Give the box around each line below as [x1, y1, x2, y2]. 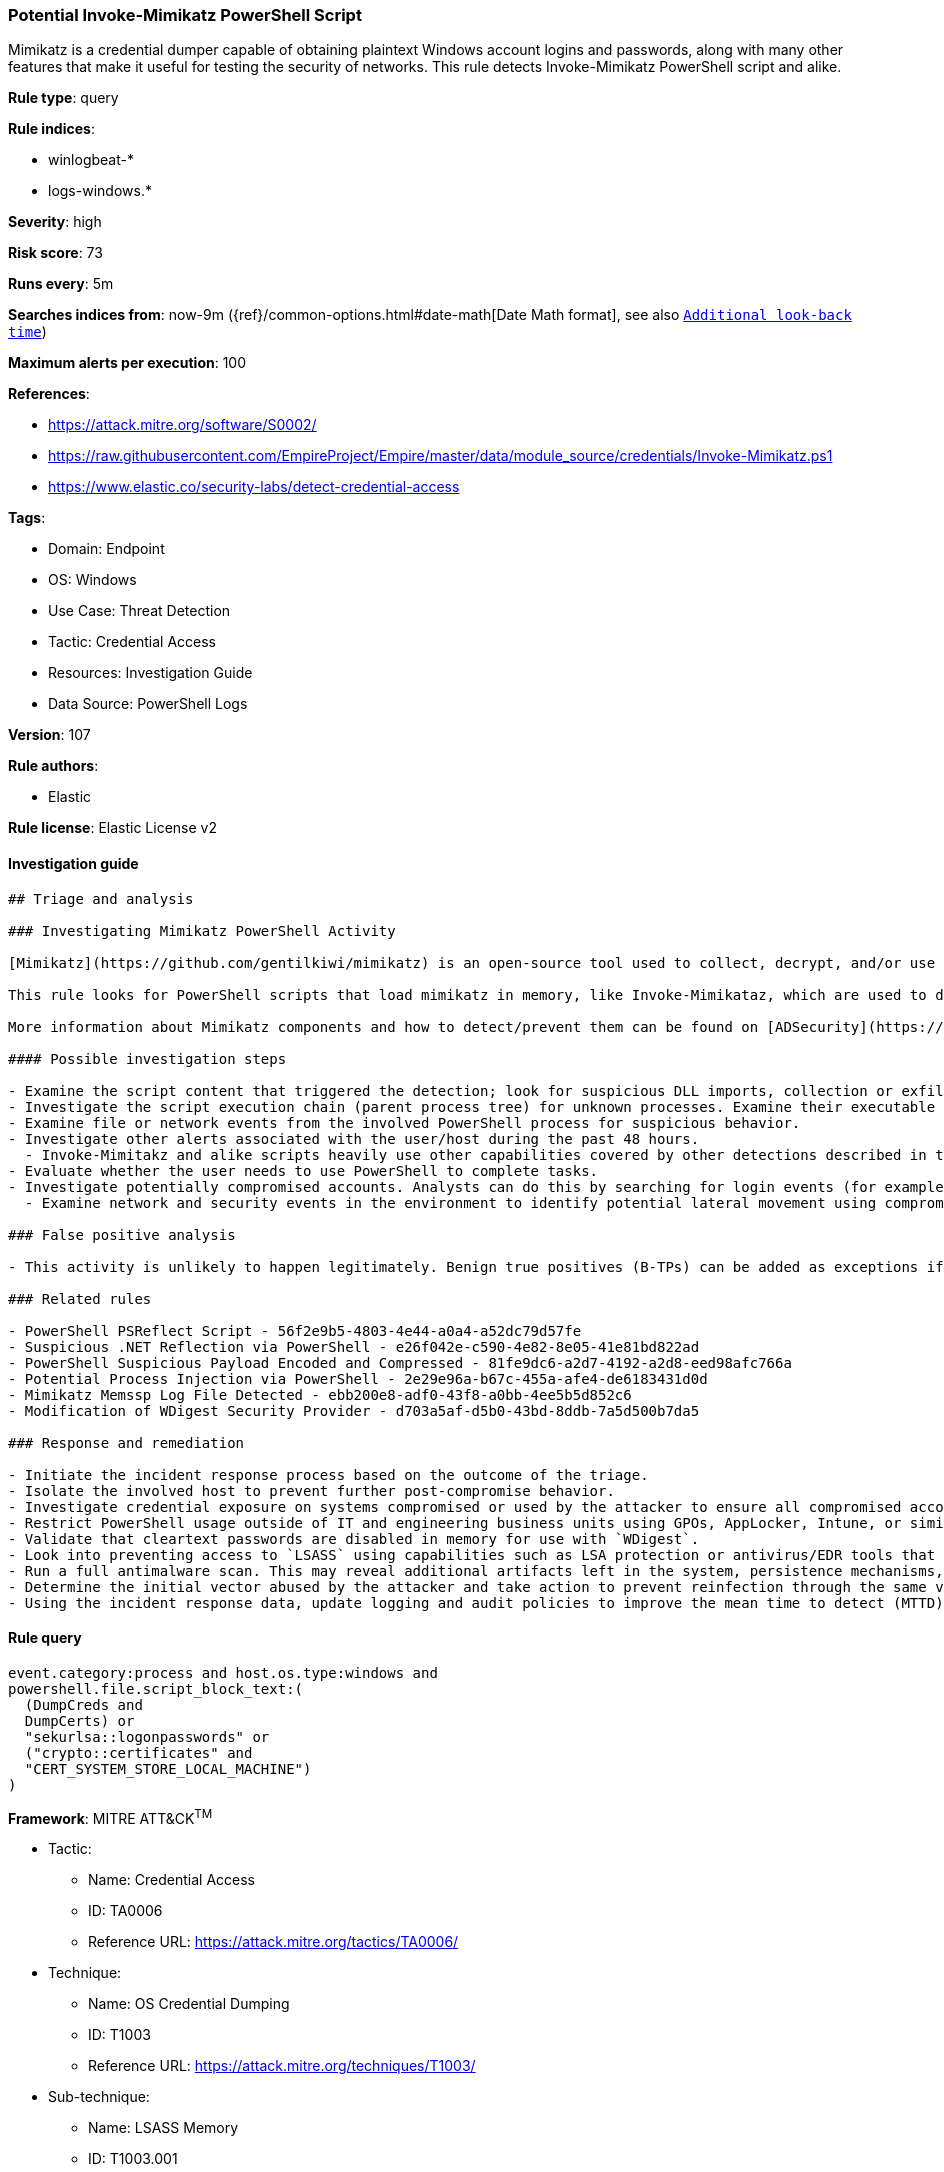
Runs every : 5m [8, 275, 114, 293]
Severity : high [8, 213, 102, 231]
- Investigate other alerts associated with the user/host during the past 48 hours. [8, 1130, 700, 1147]
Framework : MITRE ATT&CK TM [8, 1806, 213, 1827]
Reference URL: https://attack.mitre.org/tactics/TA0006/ [88, 1933, 459, 1951]
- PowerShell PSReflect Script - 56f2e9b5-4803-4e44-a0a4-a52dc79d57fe [8, 1322, 582, 1339]
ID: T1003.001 [88, 2150, 178, 2168]
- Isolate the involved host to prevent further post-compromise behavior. [8, 1482, 615, 1499]
